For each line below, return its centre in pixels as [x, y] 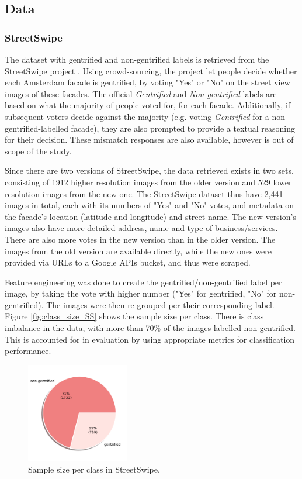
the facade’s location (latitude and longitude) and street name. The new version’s [150, 216]
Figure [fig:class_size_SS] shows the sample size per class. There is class [134, 316]
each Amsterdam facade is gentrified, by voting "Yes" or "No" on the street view [147, 82]
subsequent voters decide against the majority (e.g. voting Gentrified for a [137, 116]
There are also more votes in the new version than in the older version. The [140, 239]
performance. [28, 351]
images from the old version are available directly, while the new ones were [138, 251]
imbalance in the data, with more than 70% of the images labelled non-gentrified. [150, 328]
